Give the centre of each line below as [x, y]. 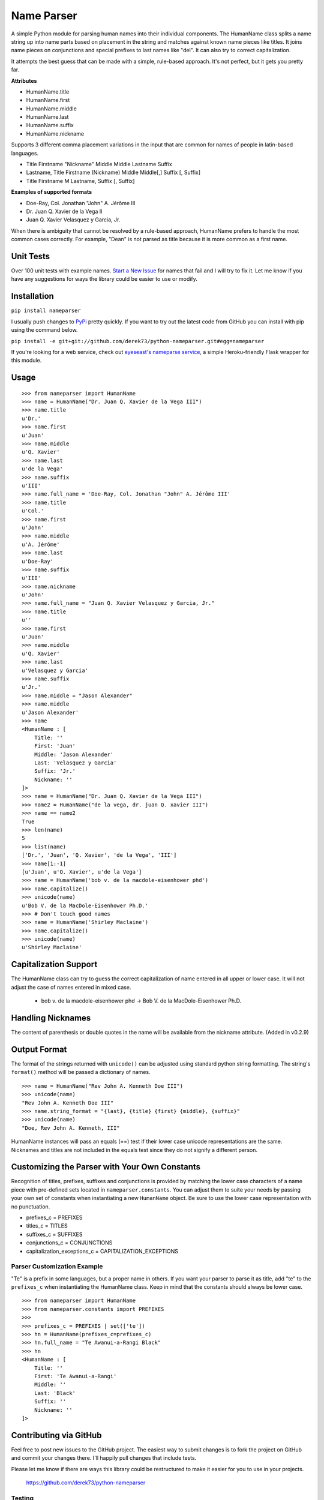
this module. [26, 361]
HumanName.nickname [55, 133]
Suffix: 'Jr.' [55, 771]
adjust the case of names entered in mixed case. [71, 987]
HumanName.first [48, 100]
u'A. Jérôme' [41, 544]
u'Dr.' [31, 418]
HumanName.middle [52, 109]
